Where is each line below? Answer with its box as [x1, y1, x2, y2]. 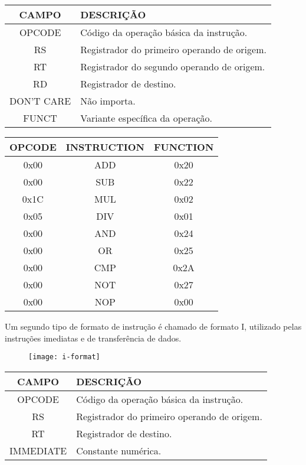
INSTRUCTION [65, 140, 144, 154]
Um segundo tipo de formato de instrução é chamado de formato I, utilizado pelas [5, 320, 302, 332]
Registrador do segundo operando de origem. [80, 60, 265, 73]
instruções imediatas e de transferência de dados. [5, 331, 182, 344]
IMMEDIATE [9, 443, 67, 457]
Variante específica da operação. [80, 111, 212, 125]
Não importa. [80, 94, 136, 108]
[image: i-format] [28, 353, 100, 362]
